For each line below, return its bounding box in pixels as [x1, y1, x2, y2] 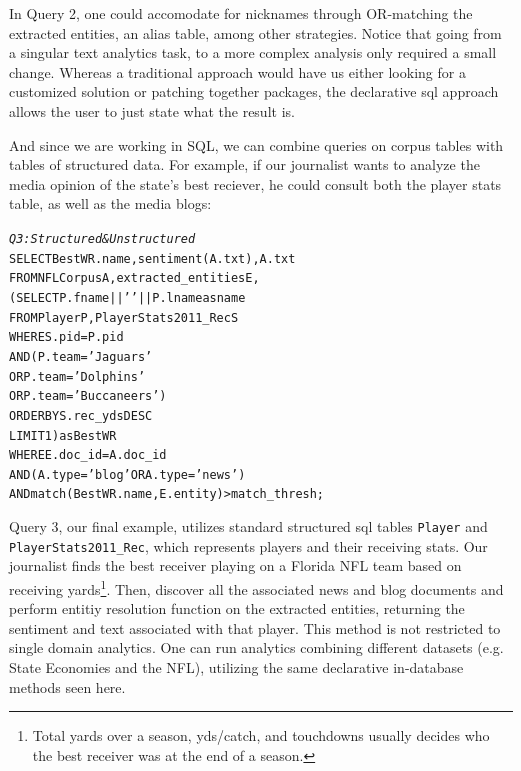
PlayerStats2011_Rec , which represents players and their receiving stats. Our [9, 535, 488, 556]
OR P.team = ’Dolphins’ [9, 369, 146, 384]
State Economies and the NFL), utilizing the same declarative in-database [9, 657, 464, 678]
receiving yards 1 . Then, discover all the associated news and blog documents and [9, 576, 504, 599]
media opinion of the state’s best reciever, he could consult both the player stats [9, 173, 502, 194]
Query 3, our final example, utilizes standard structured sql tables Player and [9, 516, 488, 537]
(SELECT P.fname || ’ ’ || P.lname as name [9, 290, 246, 305]
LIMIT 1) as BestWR [9, 428, 117, 443]
